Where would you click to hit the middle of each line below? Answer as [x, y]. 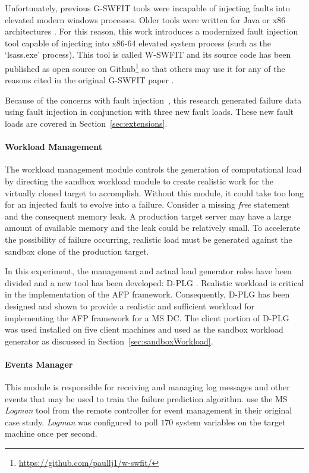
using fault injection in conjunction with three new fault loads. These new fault [149, 112]
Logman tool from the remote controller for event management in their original [149, 410]
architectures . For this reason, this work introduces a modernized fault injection [152, 31]
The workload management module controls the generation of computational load [153, 169]
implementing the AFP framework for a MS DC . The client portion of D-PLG [147, 317]
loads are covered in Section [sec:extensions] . [86, 123]
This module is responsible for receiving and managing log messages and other [147, 387]
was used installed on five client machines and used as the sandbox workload [144, 329]
